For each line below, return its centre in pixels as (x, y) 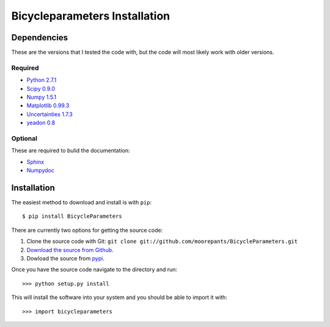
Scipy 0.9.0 (41, 88)
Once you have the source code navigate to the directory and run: (94, 270)
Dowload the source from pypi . (66, 258)
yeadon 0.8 (41, 123)
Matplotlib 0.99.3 (48, 106)
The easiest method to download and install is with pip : (82, 202)
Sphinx (35, 162)
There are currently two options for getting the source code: (87, 230)
